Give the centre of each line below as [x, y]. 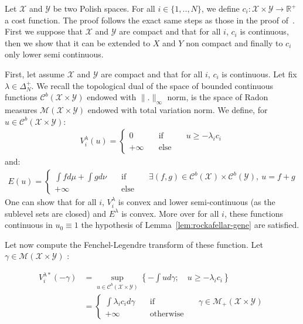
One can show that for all [51, 201]
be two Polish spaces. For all [104, 8]
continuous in [29, 225]
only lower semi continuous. [54, 54]
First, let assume [35, 74]
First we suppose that [44, 31]
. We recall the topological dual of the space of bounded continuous [152, 85]
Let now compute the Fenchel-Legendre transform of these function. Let [134, 244]
